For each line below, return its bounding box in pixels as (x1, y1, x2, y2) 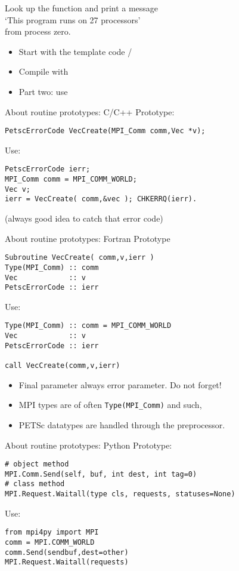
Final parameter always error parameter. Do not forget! (18, 378, 222, 391)
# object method (5, 460, 69, 469)
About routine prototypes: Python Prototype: (5, 438, 172, 451)
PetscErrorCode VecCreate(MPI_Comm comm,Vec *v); (5, 127, 206, 136)
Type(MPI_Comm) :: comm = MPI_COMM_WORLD (5, 321, 172, 330)
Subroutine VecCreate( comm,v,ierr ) (5, 253, 154, 262)
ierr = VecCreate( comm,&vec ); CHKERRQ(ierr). (5, 195, 197, 204)
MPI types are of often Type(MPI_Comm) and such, (18, 398, 202, 411)
